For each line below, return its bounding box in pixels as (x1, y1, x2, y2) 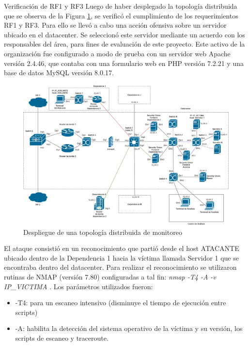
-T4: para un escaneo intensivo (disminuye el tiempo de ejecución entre (15, 297, 226, 308)
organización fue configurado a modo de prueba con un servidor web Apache (4, 48, 231, 58)
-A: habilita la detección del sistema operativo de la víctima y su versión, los (15, 323, 243, 333)
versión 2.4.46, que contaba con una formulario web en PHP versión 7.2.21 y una (4, 58, 244, 68)
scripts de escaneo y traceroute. (15, 332, 109, 343)
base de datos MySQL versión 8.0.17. (4, 67, 114, 78)
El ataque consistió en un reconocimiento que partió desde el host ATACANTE (4, 243, 239, 253)
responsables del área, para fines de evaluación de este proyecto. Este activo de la (4, 39, 245, 49)
